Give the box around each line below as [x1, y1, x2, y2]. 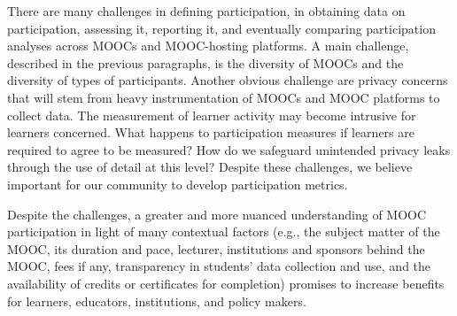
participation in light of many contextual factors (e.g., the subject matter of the [7, 222, 440, 241]
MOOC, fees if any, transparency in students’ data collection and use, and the [7, 257, 431, 275]
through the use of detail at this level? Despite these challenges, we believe [7, 158, 413, 176]
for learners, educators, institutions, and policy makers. [7, 291, 306, 310]
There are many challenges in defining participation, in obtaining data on [7, 2, 406, 19]
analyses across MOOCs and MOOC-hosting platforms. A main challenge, [7, 36, 409, 55]
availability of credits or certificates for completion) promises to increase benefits [7, 274, 445, 292]
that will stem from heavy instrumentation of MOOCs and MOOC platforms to [7, 88, 440, 106]
